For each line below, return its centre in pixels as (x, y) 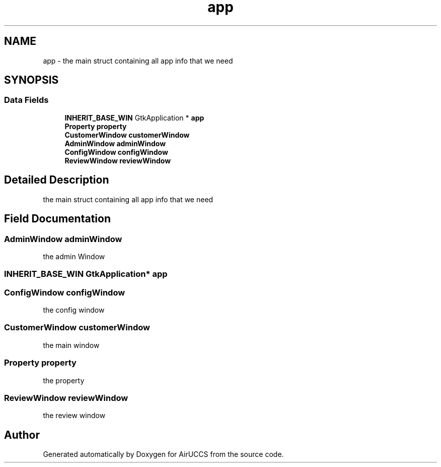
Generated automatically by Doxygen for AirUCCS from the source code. (163, 454)
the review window (74, 416)
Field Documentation (57, 219)
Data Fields (26, 100)
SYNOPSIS (31, 80)
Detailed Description (57, 180)
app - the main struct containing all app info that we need (138, 61)
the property (64, 380)
